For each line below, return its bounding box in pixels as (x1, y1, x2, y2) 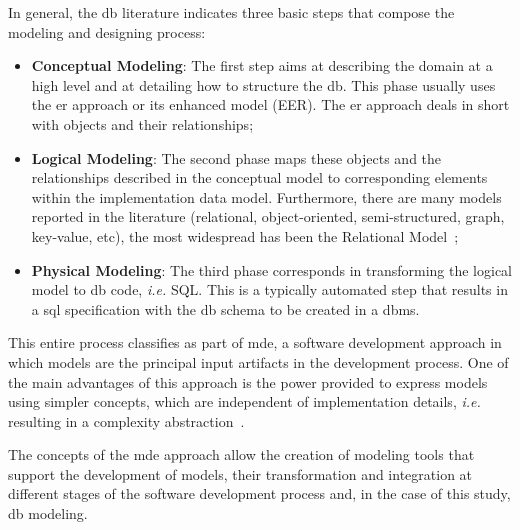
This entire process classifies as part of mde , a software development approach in (8, 332, 502, 353)
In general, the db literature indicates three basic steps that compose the (8, 2, 455, 22)
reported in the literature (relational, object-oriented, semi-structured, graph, (31, 206, 505, 227)
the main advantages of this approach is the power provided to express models (8, 371, 488, 392)
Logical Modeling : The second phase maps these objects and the (31, 147, 442, 168)
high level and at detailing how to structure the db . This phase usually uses (31, 74, 496, 95)
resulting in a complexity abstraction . (8, 410, 245, 431)
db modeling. (8, 503, 88, 524)
